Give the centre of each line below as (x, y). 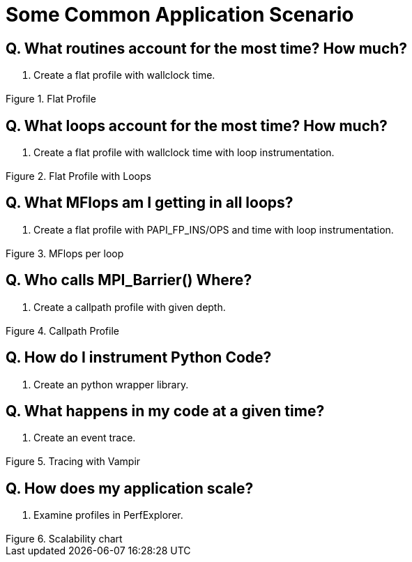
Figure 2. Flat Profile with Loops (78, 176)
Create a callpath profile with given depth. (130, 307)
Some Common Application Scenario (180, 15)
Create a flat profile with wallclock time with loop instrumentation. (184, 153)
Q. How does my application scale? (130, 488)
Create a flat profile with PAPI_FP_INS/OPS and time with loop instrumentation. (214, 229)
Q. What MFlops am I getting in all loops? (150, 203)
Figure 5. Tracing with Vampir (73, 462)
